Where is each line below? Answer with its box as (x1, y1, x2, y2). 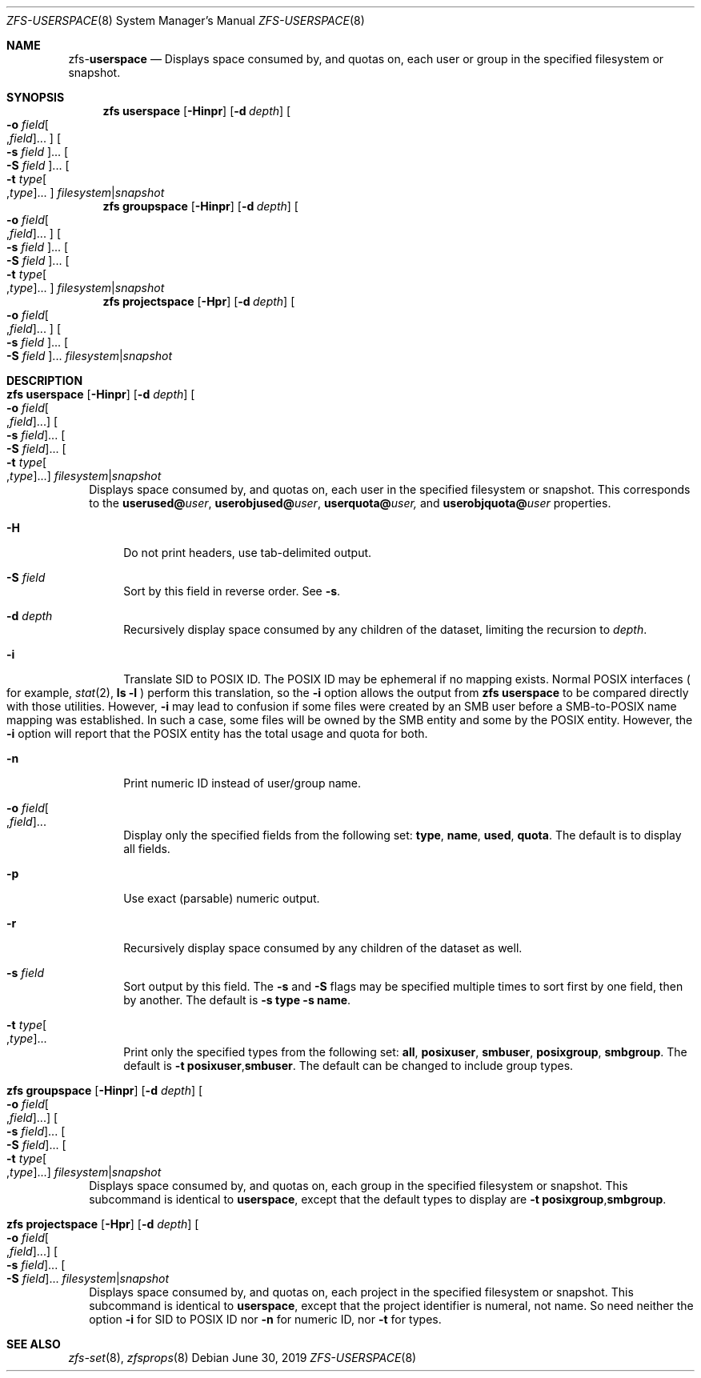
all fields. (123, 842, 170, 855)
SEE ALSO (6, 1337, 61, 1351)
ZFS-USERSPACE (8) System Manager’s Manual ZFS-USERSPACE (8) (6, 14, 365, 27)
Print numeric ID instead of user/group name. (123, 776, 361, 790)
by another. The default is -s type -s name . (123, 993, 351, 1007)
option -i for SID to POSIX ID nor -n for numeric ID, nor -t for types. (89, 1312, 442, 1326)
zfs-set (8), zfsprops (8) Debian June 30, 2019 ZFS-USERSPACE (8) (68, 1351, 417, 1364)
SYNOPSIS (6, 90, 65, 104)
